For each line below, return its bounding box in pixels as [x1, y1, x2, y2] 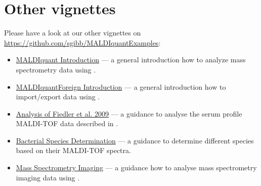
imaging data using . [16, 172, 80, 182]
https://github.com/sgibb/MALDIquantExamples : [4, 37, 161, 48]
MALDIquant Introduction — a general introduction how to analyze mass [16, 54, 246, 65]
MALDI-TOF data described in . [16, 118, 118, 129]
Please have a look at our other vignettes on [4, 27, 141, 38]
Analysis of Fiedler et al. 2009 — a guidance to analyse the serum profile [16, 108, 242, 119]
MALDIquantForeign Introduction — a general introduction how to [16, 81, 226, 92]
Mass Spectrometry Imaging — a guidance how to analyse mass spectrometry [16, 162, 257, 173]
